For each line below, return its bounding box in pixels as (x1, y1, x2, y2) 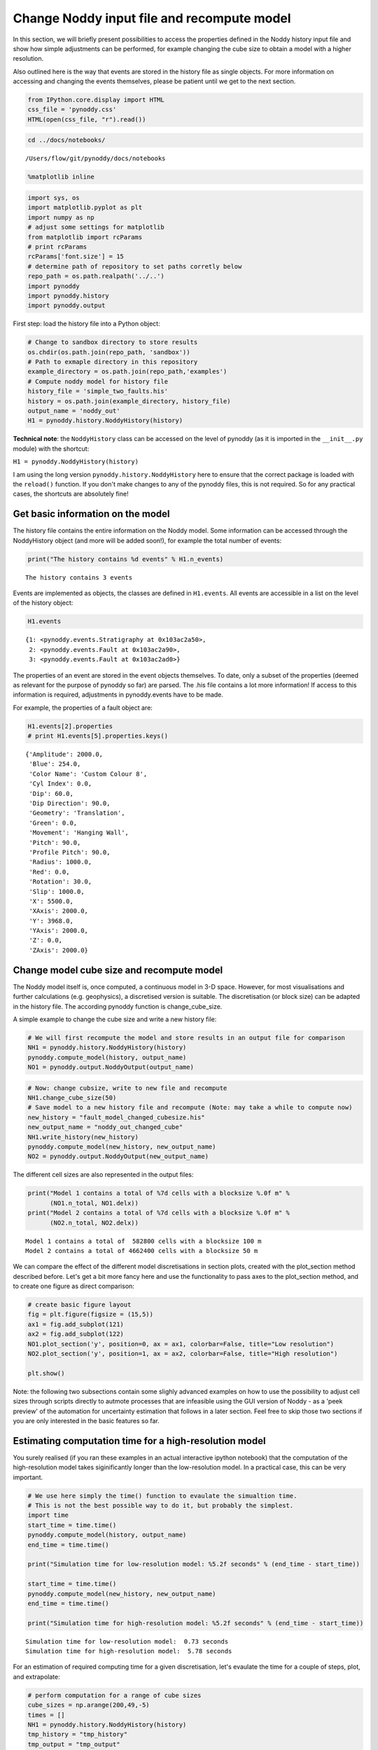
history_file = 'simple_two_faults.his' (27, 387, 168, 395)
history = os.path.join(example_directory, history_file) (27, 397, 231, 405)
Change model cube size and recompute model (13, 964, 223, 976)
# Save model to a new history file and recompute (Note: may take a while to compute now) (27, 1103, 353, 1112)
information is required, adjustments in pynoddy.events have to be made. (13, 690, 224, 699)
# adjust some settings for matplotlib (27, 223, 164, 231)
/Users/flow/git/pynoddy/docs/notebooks (25, 155, 166, 162)
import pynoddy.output (27, 302, 106, 309)
